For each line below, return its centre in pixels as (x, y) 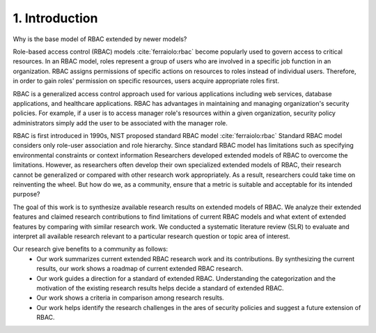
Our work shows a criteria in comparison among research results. (130, 298)
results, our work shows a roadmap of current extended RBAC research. (140, 269)
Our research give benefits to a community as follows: (91, 249)
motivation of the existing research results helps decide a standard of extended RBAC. (160, 288)
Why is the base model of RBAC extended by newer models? (100, 39)
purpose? (27, 194)
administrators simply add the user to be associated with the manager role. (120, 123)
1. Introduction (55, 18)
